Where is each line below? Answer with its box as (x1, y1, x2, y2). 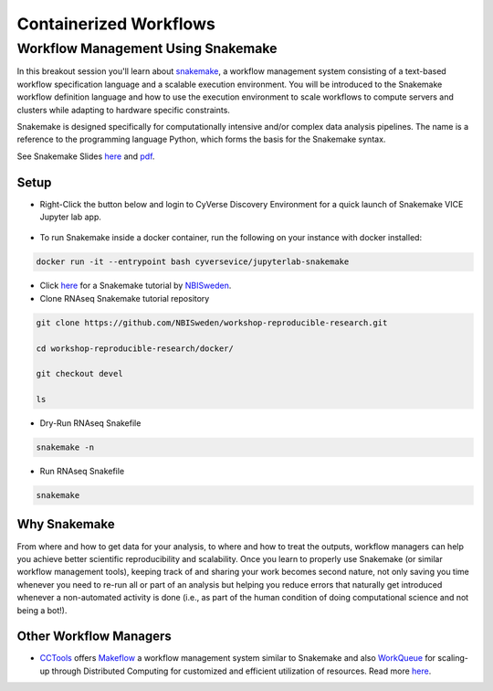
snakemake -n (36, 442, 95, 452)
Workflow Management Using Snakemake (16, 40, 278, 57)
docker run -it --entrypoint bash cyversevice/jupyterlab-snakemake (36, 257, 350, 267)
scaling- (437, 653, 469, 664)
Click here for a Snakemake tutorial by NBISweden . (39, 280, 232, 292)
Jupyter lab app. (39, 211, 102, 223)
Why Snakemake (16, 516, 115, 532)
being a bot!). (16, 604, 68, 616)
